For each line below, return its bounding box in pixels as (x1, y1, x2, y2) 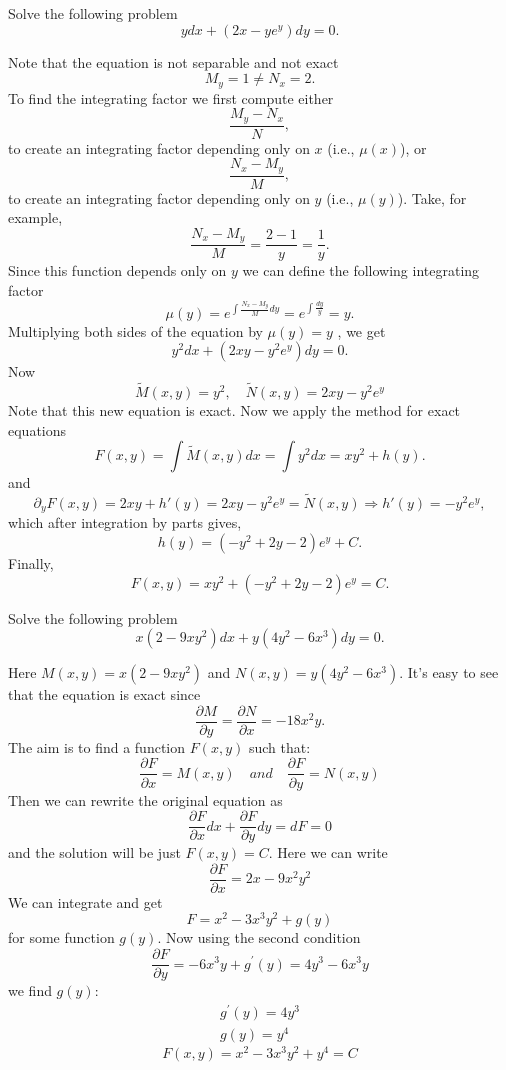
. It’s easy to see (399, 662, 499, 683)
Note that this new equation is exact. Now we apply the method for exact (8, 399, 461, 420)
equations (8, 419, 67, 440)
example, (8, 207, 63, 228)
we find (8, 980, 52, 1001)
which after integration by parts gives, (8, 512, 242, 533)
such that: (248, 736, 311, 757)
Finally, (8, 553, 54, 573)
